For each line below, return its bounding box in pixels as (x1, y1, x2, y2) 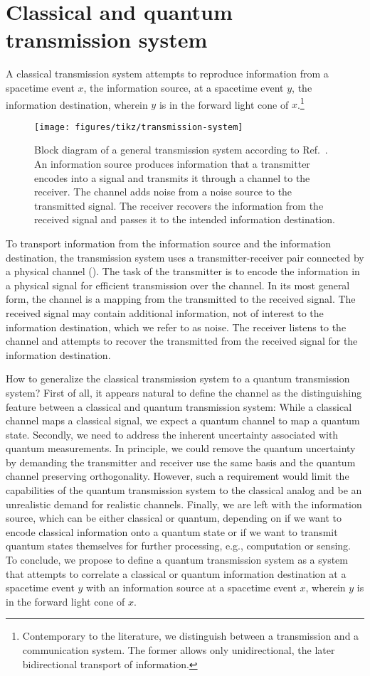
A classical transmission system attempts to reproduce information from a (6, 66, 329, 81)
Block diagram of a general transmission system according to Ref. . (34, 142, 328, 157)
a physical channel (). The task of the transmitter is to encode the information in (6, 264, 360, 279)
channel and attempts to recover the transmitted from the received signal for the (6, 333, 358, 348)
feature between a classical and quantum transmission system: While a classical (6, 399, 352, 414)
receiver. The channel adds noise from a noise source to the (34, 184, 292, 199)
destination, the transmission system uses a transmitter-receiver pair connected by (6, 250, 364, 264)
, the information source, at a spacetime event (83, 80, 284, 95)
